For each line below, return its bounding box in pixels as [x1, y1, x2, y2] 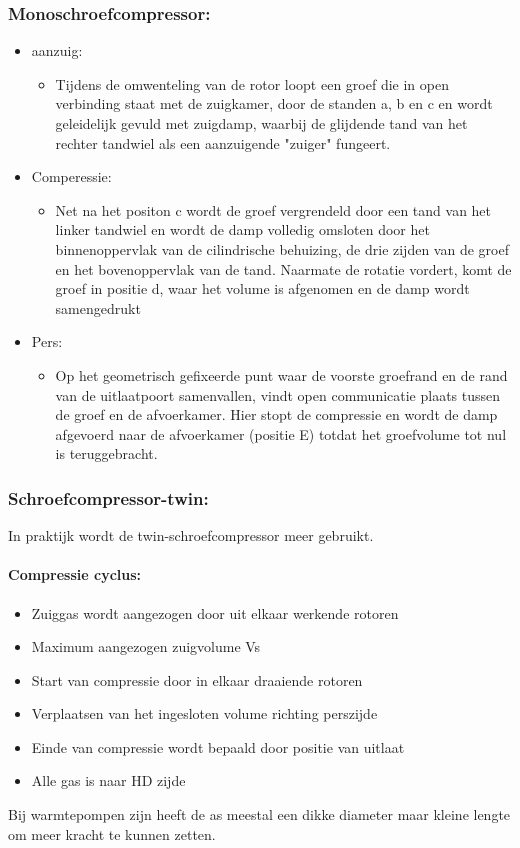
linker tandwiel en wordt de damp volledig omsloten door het [55, 219, 430, 240]
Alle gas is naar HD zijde [31, 770, 186, 791]
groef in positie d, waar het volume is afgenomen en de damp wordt [55, 278, 470, 299]
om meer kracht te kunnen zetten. [8, 823, 216, 844]
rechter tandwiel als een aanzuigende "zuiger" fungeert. [55, 132, 391, 153]
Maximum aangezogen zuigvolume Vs [31, 636, 261, 657]
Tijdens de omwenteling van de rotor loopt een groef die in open [55, 73, 449, 94]
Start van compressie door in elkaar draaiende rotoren [31, 669, 363, 690]
